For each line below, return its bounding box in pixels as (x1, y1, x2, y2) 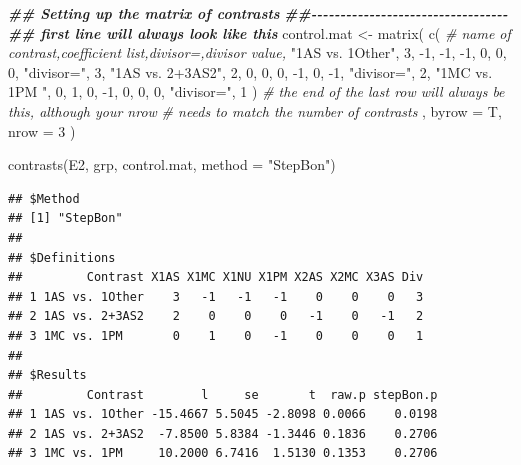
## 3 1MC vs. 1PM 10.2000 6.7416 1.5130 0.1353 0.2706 (8, 446, 438, 461)
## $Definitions (8, 250, 116, 265)
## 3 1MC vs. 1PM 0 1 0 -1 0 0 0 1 (8, 328, 424, 343)
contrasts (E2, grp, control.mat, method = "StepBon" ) (8, 154, 336, 175)
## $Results (8, 368, 87, 383)
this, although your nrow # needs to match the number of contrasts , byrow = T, (8, 100, 502, 121)
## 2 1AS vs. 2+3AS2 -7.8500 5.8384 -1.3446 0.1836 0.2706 (8, 426, 438, 441)
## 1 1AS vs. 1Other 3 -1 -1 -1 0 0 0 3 (8, 289, 424, 304)
